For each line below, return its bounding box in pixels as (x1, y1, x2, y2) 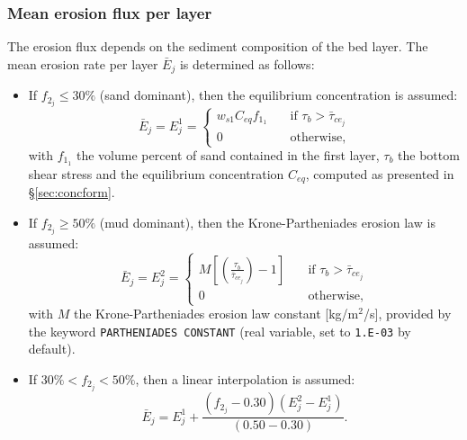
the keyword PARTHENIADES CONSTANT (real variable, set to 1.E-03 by (28, 321, 411, 340)
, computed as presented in (305, 164, 454, 183)
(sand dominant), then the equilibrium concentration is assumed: (99, 85, 458, 104)
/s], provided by (363, 304, 452, 323)
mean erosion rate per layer (7, 54, 158, 73)
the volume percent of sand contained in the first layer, (76, 146, 380, 165)
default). (28, 339, 76, 358)
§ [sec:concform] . (28, 183, 115, 202)
